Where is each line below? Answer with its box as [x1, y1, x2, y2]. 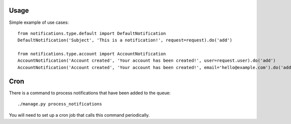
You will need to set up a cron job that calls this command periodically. [9, 112, 150, 118]
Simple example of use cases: [9, 19, 69, 25]
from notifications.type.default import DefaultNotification [17, 31, 166, 36]
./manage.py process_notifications [17, 101, 102, 107]
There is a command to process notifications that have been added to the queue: [9, 90, 171, 96]
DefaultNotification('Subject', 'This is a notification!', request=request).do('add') [17, 37, 233, 43]
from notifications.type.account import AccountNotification [17, 51, 166, 57]
